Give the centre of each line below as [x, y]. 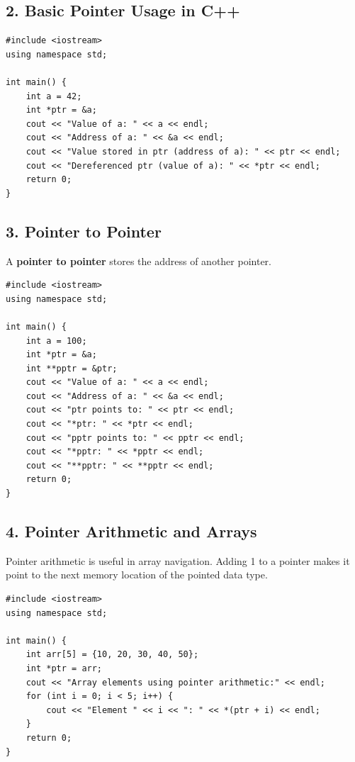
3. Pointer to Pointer [84, 231]
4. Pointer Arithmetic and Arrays [131, 531]
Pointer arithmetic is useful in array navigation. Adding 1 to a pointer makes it [178, 560]
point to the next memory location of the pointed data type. [137, 575]
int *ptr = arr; [64, 668]
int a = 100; [56, 341]
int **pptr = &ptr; [72, 368]
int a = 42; [54, 96]
